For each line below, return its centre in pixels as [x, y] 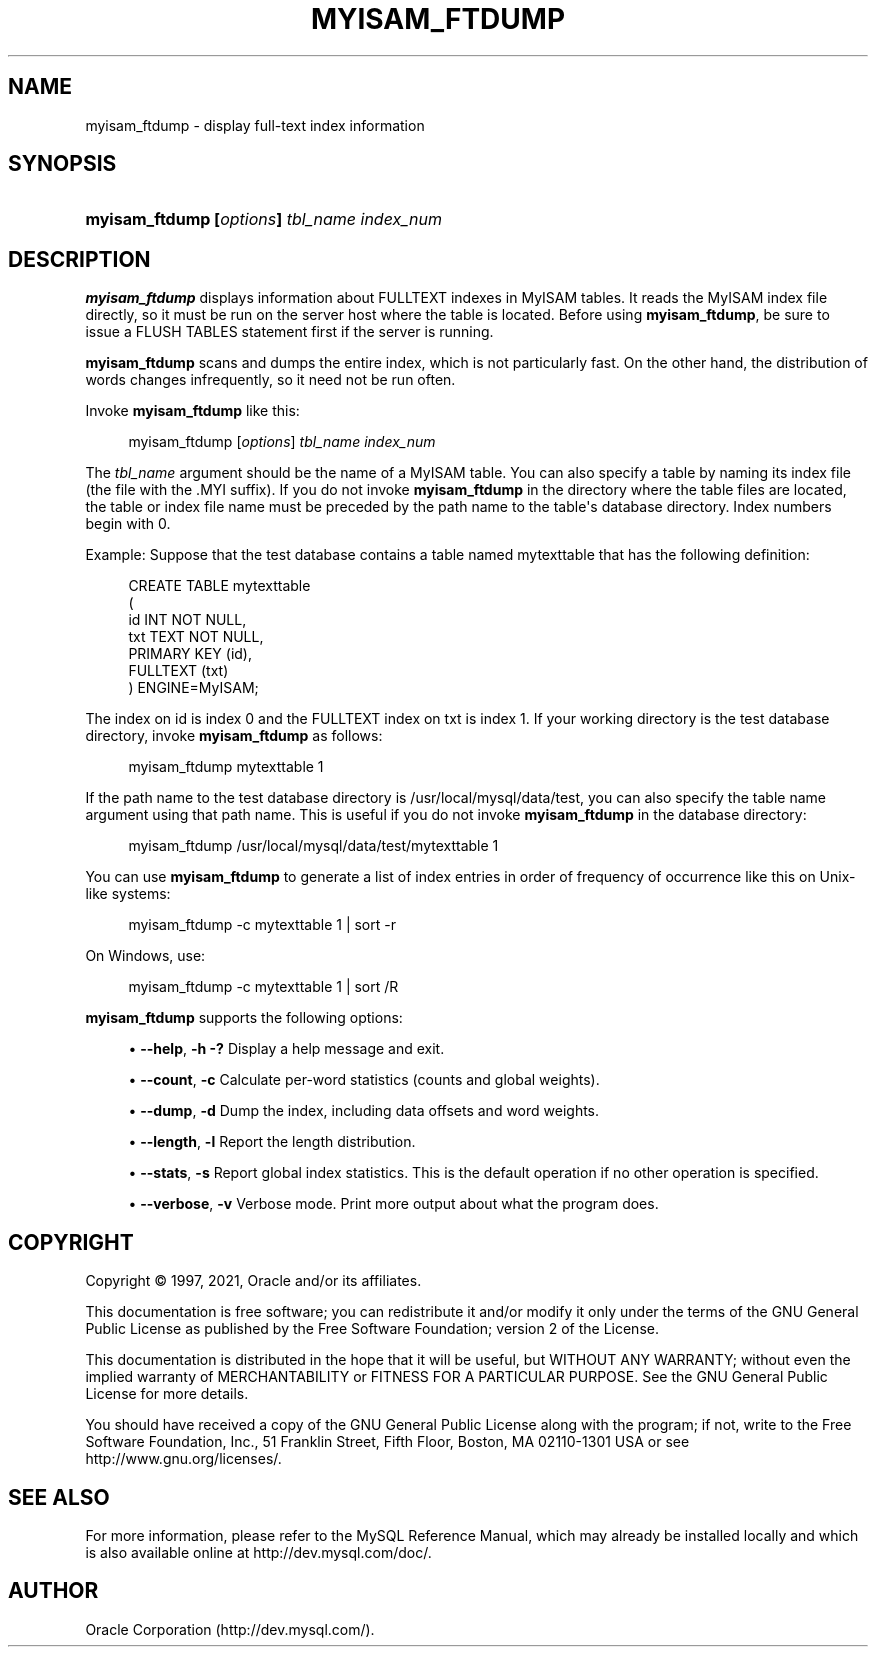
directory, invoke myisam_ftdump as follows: [234, 736]
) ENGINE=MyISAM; [193, 688]
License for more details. [167, 1394]
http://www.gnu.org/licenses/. [183, 1459]
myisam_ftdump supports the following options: [244, 1018]
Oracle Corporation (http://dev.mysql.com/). [230, 1629]
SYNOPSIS [62, 164]
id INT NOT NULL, [187, 620]
